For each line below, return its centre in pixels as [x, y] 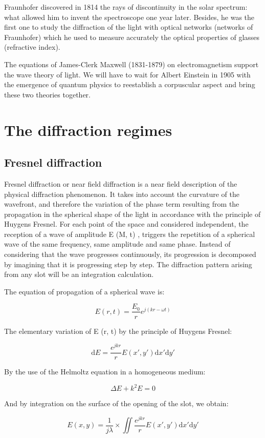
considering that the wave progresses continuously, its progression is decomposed [130, 254]
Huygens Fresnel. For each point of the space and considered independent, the [126, 224]
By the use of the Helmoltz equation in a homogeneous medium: [105, 372]
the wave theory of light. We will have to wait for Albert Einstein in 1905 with [127, 74]
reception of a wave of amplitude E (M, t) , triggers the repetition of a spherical [130, 234]
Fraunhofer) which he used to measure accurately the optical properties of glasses [132, 37]
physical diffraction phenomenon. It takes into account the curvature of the [122, 194]
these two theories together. [47, 94]
